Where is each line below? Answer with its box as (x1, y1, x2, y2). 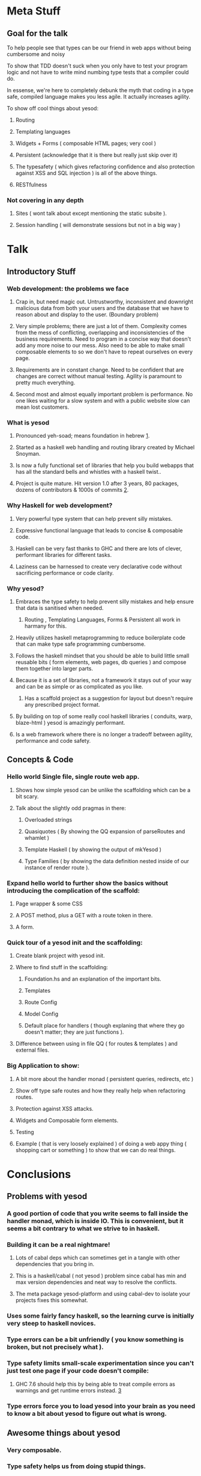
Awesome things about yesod (7, 1428, 121, 1438)
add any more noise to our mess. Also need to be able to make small (15, 342, 185, 349)
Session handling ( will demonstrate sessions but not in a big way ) (15, 222, 181, 229)
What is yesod (7, 418, 50, 427)
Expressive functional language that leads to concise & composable (15, 527, 183, 534)
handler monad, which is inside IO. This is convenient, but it (7, 1217, 184, 1226)
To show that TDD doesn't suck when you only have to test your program (7, 62, 188, 69)
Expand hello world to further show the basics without (7, 879, 169, 887)
